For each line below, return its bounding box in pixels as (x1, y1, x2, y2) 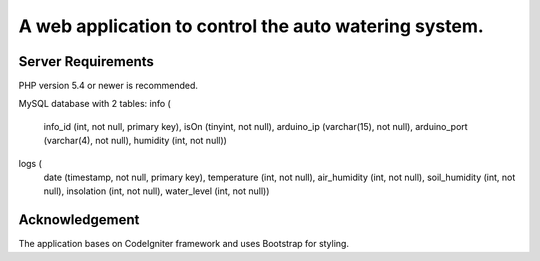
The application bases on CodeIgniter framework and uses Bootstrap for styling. (18, 238, 350, 250)
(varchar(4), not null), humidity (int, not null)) (43, 135, 227, 147)
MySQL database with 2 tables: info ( (18, 98, 172, 110)
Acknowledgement (18, 211, 140, 229)
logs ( (18, 157, 42, 169)
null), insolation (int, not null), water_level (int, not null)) (43, 185, 270, 197)
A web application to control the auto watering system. (18, 15, 484, 37)
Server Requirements (18, 53, 155, 70)
